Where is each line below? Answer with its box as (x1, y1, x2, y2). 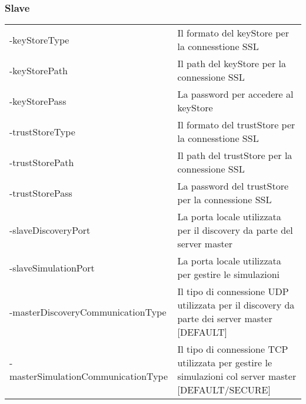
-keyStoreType (9, 32, 69, 47)
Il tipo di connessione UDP (177, 284, 289, 299)
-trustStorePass (9, 186, 72, 200)
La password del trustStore (177, 179, 289, 193)
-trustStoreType (9, 124, 75, 138)
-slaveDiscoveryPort (9, 223, 91, 237)
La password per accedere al (177, 87, 294, 101)
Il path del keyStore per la (177, 57, 286, 71)
